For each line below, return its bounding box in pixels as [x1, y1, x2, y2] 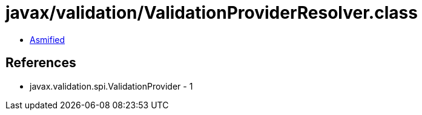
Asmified [30, 34, 65, 45]
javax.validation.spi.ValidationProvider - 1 [30, 80, 193, 91]
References [5, 55, 76, 71]
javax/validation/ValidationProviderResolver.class [5, 2, 418, 23]
